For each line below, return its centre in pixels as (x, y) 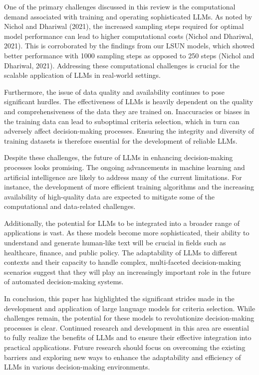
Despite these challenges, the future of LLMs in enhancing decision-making (119, 157)
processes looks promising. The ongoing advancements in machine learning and (125, 167)
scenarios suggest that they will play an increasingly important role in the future (128, 272)
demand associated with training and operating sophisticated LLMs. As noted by (128, 16)
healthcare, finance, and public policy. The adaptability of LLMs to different (121, 252)
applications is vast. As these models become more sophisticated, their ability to (127, 233)
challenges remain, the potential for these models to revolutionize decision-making (129, 318)
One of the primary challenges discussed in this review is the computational (120, 6)
